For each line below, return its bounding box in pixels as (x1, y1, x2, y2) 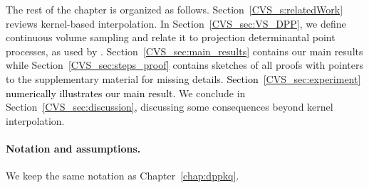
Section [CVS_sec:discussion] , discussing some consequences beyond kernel (6, 99, 333, 114)
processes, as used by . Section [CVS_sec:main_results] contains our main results (6, 43, 363, 58)
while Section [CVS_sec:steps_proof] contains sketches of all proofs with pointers (6, 57, 364, 72)
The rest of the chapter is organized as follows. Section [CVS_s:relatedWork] (6, 2, 343, 16)
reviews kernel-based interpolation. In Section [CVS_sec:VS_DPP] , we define (6, 16, 346, 31)
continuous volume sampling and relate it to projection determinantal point (6, 30, 336, 45)
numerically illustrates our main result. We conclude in (6, 85, 246, 100)
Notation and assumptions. (6, 140, 141, 155)
